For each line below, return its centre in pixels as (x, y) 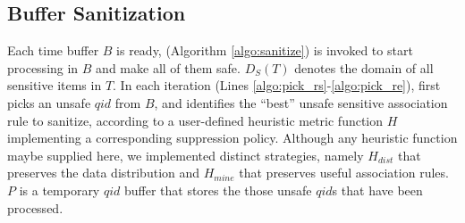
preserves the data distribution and (104, 173)
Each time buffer (53, 50)
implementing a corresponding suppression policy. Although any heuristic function (232, 138)
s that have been (377, 190)
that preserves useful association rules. (344, 173)
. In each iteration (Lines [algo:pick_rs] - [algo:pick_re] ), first (277, 85)
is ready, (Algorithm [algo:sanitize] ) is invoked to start (265, 50)
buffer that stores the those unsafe (218, 190)
